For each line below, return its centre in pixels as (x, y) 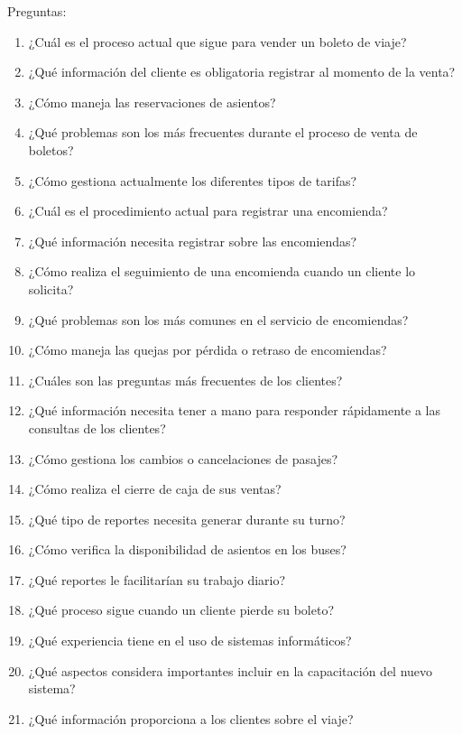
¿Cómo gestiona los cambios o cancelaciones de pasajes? (183, 458)
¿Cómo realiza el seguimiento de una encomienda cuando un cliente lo (222, 271)
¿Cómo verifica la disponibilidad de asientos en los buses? (187, 549)
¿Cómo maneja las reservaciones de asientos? (152, 102)
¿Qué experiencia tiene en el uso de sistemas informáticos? (190, 641)
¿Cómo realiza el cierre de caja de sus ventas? (155, 489)
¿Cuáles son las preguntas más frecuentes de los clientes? (185, 380)
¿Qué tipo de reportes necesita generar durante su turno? (187, 519)
